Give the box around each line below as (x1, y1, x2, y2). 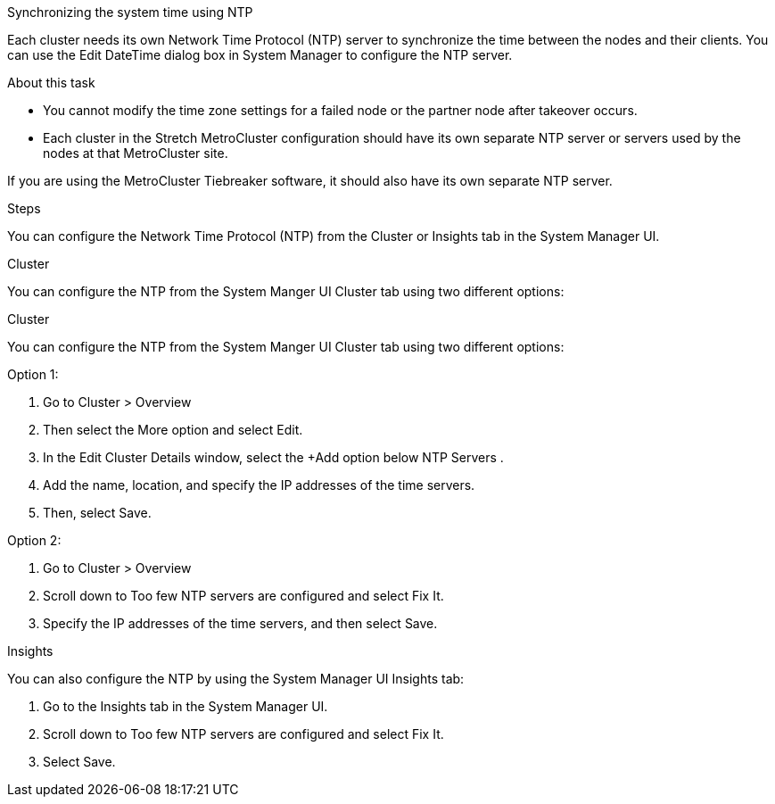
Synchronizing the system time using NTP (7, 4, 253, 20)
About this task (7, 75, 95, 90)
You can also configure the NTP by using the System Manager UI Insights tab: (7, 671, 465, 686)
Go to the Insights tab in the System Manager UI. (43, 699, 328, 714)
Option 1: (7, 367, 59, 382)
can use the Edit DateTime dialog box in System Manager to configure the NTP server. (7, 47, 513, 62)
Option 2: (7, 533, 62, 548)
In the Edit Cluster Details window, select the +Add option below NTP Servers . (43, 450, 504, 465)
